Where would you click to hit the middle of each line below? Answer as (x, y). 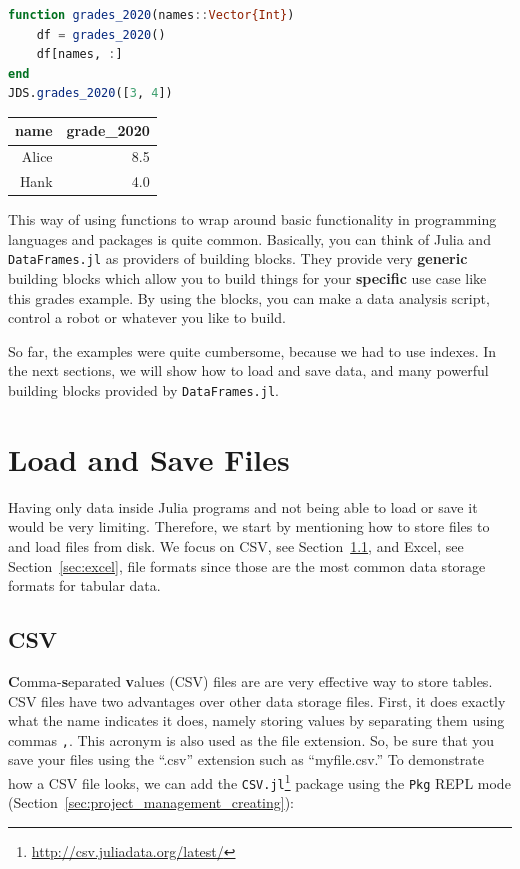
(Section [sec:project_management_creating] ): (151, 802)
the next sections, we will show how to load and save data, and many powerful (248, 370)
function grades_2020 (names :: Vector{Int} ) (151, 15)
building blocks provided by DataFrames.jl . (143, 390)
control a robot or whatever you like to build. (147, 317)
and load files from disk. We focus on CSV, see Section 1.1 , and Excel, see (236, 546)
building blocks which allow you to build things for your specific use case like (247, 278)
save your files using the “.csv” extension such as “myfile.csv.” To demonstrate (246, 759)
